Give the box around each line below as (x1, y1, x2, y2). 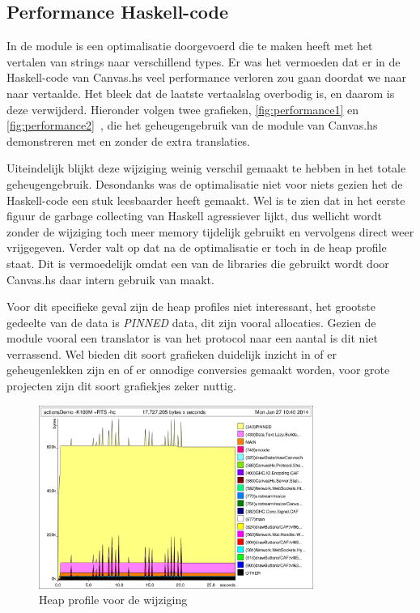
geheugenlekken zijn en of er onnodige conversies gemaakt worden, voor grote (6, 361, 390, 378)
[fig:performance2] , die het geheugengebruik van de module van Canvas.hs (6, 117, 378, 134)
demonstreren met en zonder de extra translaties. (6, 132, 251, 149)
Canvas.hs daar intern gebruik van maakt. (6, 270, 214, 287)
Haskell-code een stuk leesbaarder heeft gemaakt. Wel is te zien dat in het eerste (6, 191, 405, 208)
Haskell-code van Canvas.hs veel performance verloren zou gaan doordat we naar (6, 69, 406, 86)
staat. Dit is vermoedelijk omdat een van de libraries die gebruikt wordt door (6, 254, 389, 271)
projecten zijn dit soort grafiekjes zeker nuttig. (6, 377, 236, 394)
